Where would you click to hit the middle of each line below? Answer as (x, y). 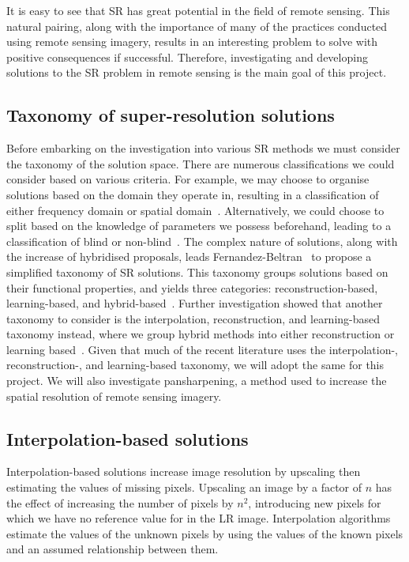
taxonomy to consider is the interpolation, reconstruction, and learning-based (193, 318)
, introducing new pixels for (315, 502)
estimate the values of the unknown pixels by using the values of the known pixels (205, 533)
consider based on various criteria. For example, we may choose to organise (188, 179)
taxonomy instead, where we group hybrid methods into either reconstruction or (201, 334)
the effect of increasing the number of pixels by (120, 502)
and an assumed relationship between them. (113, 549)
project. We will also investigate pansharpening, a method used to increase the (197, 381)
